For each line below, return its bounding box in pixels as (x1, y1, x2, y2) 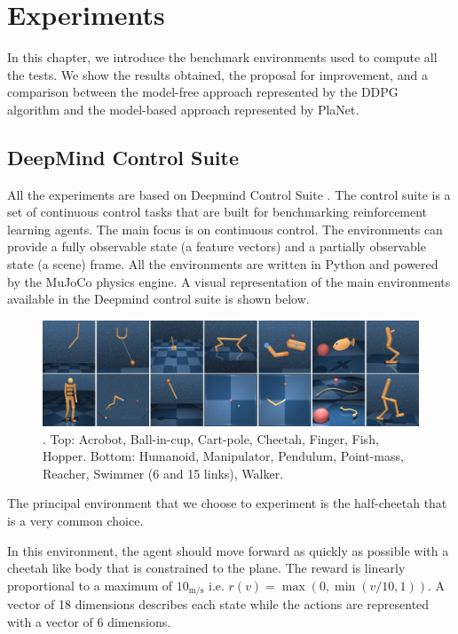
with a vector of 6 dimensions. (7, 612, 171, 630)
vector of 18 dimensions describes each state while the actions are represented (7, 595, 430, 614)
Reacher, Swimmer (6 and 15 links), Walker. (43, 464, 284, 482)
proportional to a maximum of (7, 575, 172, 594)
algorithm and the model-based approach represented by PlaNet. (7, 99, 359, 118)
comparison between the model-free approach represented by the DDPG (7, 83, 399, 101)
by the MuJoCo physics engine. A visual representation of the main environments (7, 272, 451, 290)
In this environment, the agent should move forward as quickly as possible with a (7, 541, 449, 559)
